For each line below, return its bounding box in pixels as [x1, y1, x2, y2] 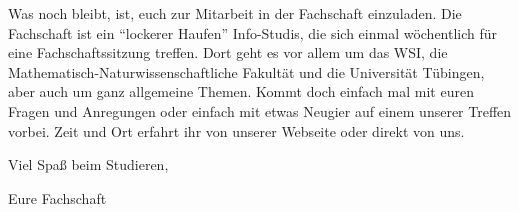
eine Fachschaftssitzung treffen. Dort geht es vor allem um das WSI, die [8, 42, 448, 63]
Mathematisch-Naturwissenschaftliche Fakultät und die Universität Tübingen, [8, 61, 485, 82]
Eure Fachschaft [8, 187, 107, 208]
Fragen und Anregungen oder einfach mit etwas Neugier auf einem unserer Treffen [8, 100, 512, 121]
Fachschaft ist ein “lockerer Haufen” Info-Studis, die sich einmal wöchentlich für [8, 22, 498, 43]
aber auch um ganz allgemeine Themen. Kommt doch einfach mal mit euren [8, 81, 474, 102]
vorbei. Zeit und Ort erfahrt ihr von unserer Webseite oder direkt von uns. [8, 120, 465, 141]
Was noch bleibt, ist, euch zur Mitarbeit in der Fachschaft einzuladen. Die [8, 3, 462, 23]
